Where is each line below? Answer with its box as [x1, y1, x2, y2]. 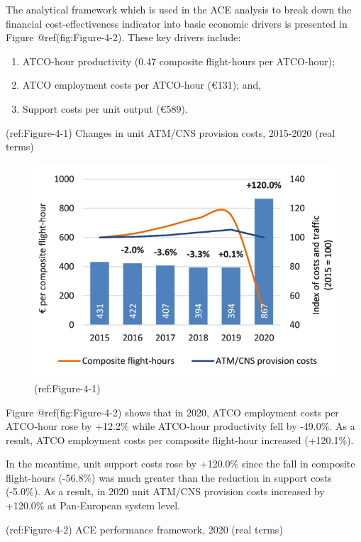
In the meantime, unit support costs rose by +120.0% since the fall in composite [6, 456, 355, 471]
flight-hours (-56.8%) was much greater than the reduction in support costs [6, 470, 332, 485]
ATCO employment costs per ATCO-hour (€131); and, [22, 77, 262, 92]
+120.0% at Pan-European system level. [6, 498, 180, 513]
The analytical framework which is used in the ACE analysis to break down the [6, 2, 352, 16]
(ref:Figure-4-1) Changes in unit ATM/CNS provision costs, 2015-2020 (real [6, 125, 335, 140]
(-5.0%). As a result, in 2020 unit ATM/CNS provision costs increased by [6, 484, 325, 499]
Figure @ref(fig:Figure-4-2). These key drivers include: [6, 30, 241, 45]
